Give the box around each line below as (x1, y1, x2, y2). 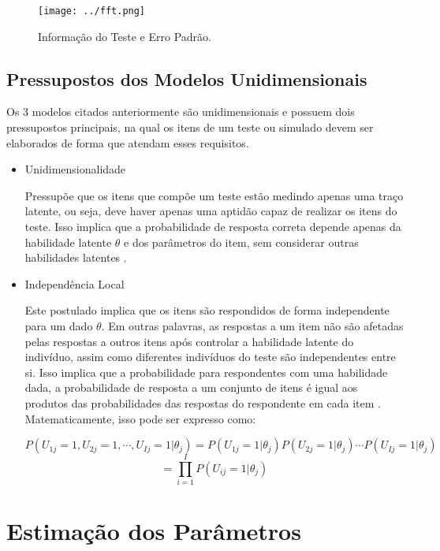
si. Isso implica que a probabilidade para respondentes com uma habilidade (24, 363, 388, 380)
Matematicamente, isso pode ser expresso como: (24, 410, 256, 426)
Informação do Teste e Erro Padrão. (38, 28, 211, 44)
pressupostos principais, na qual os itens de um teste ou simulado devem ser (6, 119, 374, 136)
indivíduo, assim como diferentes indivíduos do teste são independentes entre (24, 348, 396, 365)
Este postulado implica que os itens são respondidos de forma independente (24, 302, 390, 318)
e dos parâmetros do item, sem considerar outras (124, 233, 359, 250)
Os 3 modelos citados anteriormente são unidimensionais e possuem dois (6, 103, 355, 120)
